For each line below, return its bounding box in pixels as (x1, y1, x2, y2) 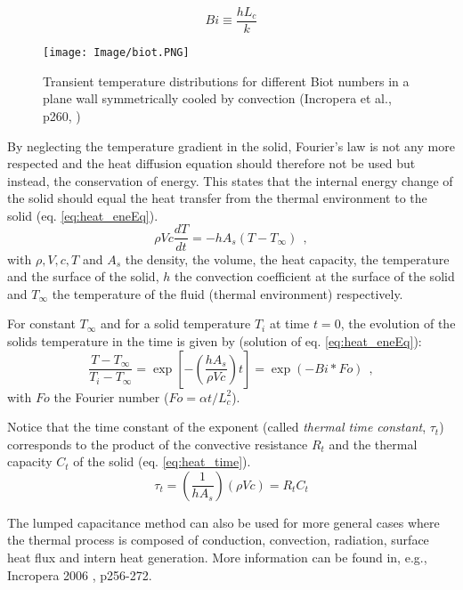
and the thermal (329, 434, 418, 453)
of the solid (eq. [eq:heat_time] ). (73, 452, 251, 471)
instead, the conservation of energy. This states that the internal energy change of (7, 171, 453, 190)
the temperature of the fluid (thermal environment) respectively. (52, 284, 403, 303)
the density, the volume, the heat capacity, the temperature (125, 249, 450, 268)
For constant (7, 314, 76, 333)
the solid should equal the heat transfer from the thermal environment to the (7, 189, 427, 207)
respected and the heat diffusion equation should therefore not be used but (7, 154, 416, 173)
